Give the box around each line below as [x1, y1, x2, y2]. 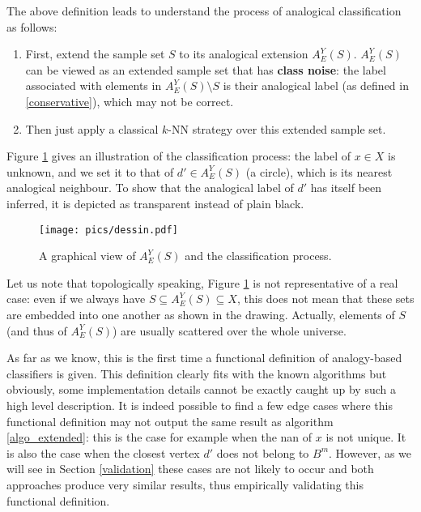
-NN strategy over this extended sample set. [168, 120, 386, 137]
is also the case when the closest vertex [6, 444, 200, 461]
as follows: [6, 18, 57, 35]
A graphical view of [39, 247, 136, 264]
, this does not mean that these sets [236, 290, 415, 307]
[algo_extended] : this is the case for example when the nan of [6, 429, 313, 446]
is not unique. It [325, 429, 406, 446]
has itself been [310, 179, 382, 196]
